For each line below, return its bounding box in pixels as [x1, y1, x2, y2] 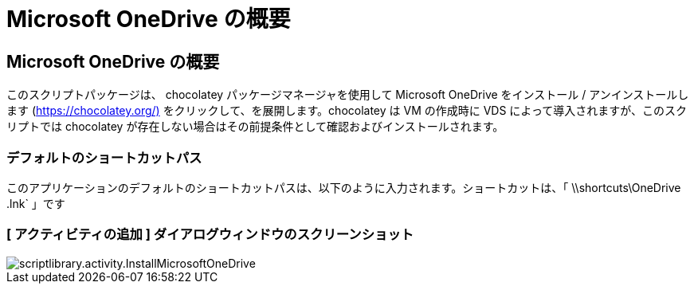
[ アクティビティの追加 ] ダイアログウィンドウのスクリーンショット [6, 226, 414, 243]
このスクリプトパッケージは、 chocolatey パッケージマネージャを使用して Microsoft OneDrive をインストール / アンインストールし [6, 88, 689, 102]
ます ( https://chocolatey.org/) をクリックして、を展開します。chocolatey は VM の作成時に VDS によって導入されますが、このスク [6, 104, 687, 118]
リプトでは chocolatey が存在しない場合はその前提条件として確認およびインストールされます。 [6, 120, 504, 134]
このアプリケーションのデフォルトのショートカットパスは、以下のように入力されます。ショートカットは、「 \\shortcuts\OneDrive [6, 180, 681, 194]
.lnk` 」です [6, 196, 65, 210]
